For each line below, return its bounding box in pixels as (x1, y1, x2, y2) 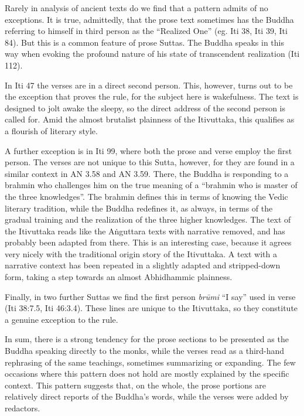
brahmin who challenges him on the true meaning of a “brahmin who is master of (5, 179, 298, 191)
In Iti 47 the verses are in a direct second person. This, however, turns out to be (5, 79, 293, 91)
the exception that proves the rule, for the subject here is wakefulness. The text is (5, 90, 299, 103)
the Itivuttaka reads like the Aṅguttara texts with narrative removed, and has (5, 224, 285, 237)
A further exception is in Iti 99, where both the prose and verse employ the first (5, 144, 292, 156)
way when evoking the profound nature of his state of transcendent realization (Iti (5, 47, 300, 60)
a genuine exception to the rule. (5, 313, 118, 325)
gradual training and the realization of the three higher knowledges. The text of (5, 213, 291, 226)
